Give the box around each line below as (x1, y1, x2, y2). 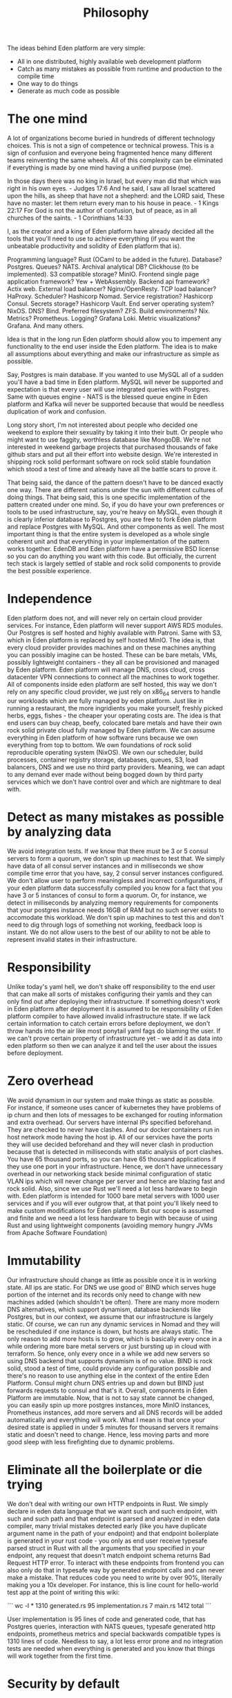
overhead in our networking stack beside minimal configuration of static (7, 1169, 212, 1178)
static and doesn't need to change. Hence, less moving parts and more (7, 1430, 209, 1439)
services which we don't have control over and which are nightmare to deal (7, 778, 222, 786)
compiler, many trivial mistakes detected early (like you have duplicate (7, 1521, 207, 1530)
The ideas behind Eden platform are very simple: (7, 44, 146, 53)
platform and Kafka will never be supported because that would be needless (7, 400, 224, 408)
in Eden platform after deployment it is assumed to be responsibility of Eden (7, 1004, 223, 1013)
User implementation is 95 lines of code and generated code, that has (7, 1615, 206, 1623)
